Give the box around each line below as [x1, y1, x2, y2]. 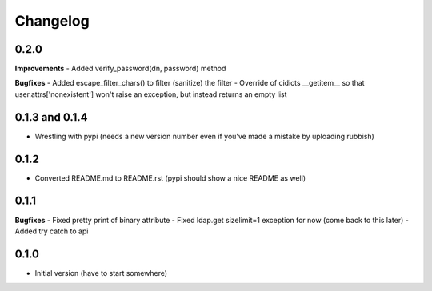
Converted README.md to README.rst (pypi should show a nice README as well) [34, 173, 306, 183]
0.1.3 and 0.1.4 [14, 110, 88, 124]
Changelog [14, 12, 90, 30]
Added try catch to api [14, 226, 89, 236]
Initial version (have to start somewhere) [34, 268, 168, 277]
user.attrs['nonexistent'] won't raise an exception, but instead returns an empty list [14, 89, 287, 99]
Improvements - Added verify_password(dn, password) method [14, 64, 226, 74]
